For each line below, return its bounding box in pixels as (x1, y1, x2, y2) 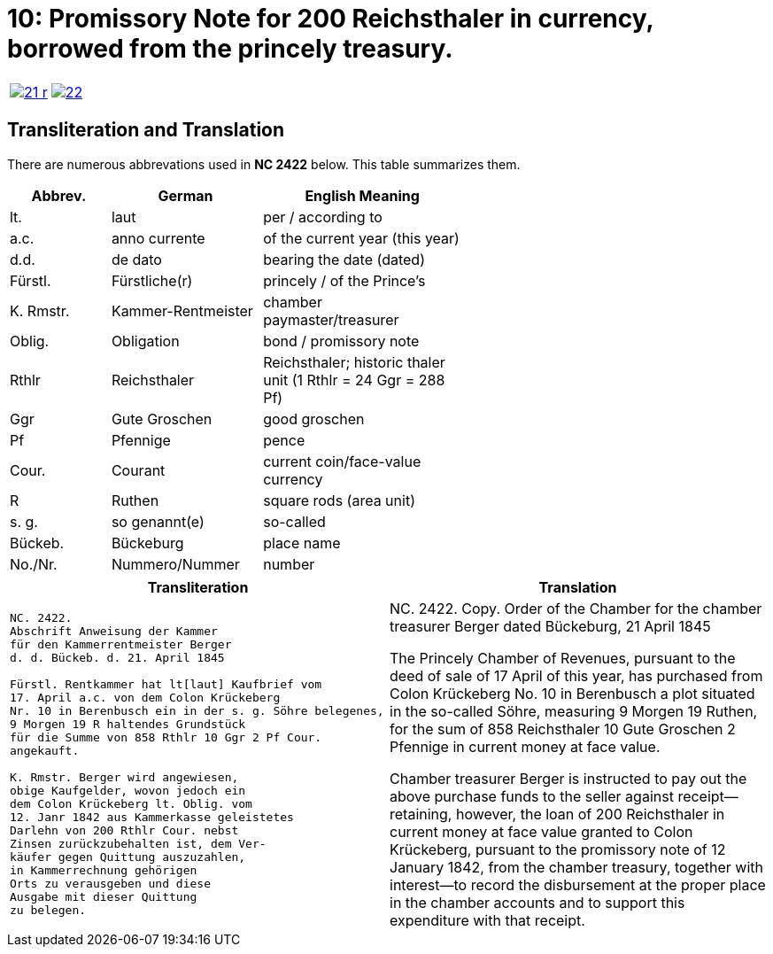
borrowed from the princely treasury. (7, 34, 453, 64)
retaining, (390, 804, 452, 823)
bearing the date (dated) (263, 250, 425, 268)
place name (263, 533, 341, 552)
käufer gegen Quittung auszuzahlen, (10, 850, 246, 865)
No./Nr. (10, 555, 58, 573)
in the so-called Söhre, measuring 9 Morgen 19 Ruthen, (390, 702, 758, 720)
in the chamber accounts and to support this (390, 893, 685, 911)
